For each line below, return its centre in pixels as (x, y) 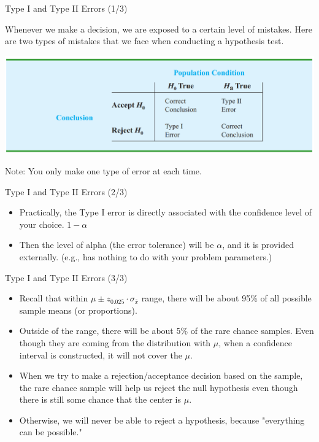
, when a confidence (256, 342)
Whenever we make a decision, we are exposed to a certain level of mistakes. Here (159, 29)
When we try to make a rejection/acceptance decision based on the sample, (161, 375)
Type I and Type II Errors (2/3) (66, 191)
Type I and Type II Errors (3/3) (66, 277)
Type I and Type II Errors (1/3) (66, 8)
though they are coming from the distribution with (115, 342)
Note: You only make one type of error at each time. (103, 170)
